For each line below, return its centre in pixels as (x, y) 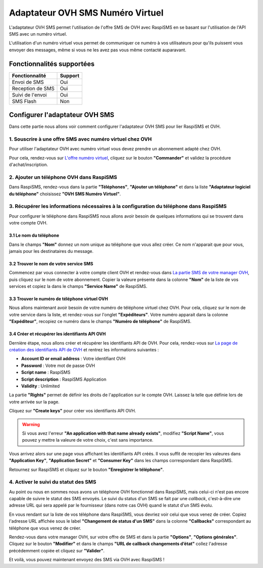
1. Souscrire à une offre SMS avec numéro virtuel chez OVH (80, 139)
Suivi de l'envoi (29, 95)
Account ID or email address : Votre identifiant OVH (74, 359)
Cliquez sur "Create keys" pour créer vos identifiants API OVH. (73, 411)
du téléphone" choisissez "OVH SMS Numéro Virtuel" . (65, 194)
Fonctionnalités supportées (52, 64)
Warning (31, 424)
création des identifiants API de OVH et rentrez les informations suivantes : (84, 350)
